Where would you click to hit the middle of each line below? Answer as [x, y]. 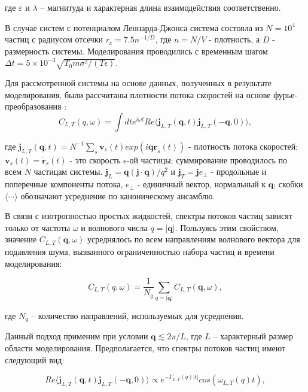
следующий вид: [35, 359]
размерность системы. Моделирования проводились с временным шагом [136, 51]
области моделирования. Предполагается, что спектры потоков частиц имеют [145, 347]
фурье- [286, 94]
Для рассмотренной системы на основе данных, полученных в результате [138, 83]
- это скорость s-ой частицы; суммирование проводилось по [178, 159]
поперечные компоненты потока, [64, 184]
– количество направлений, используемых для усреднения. [138, 315]
